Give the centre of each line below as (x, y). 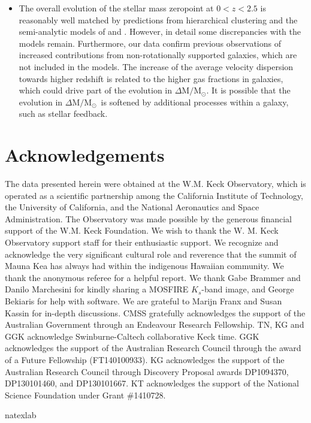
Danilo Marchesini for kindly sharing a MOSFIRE (97, 289)
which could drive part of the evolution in (96, 90)
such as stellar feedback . (63, 114)
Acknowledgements (85, 155)
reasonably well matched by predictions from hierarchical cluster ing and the (158, 19)
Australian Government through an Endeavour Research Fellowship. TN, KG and (155, 324)
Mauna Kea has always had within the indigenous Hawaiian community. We (144, 266)
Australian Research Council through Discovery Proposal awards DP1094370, (147, 371)
